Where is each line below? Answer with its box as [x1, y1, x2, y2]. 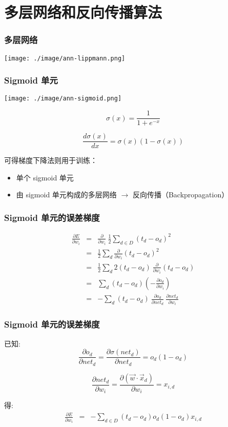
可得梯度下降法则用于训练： [4, 155, 97, 166]
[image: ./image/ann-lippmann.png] [4, 54, 126, 62]
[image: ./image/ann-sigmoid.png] [4, 95, 122, 103]
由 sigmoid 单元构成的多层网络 [16, 189, 117, 200]
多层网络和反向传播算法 [4, 2, 162, 23]
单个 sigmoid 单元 [16, 172, 74, 182]
